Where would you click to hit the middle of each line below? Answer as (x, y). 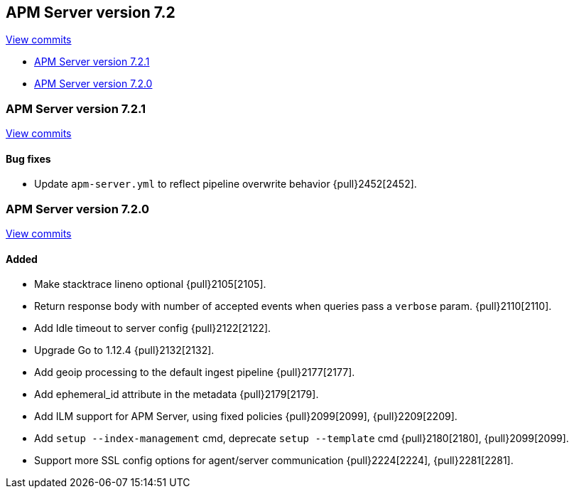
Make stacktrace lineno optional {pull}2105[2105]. (150, 284)
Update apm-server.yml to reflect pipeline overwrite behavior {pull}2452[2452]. (226, 184)
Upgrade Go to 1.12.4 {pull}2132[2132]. (124, 350)
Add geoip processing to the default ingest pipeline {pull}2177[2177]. (195, 372)
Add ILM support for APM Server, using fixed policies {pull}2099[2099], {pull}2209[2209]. (246, 417)
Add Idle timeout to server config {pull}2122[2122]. (153, 328)
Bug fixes (28, 159)
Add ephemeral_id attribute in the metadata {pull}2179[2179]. (177, 394)
